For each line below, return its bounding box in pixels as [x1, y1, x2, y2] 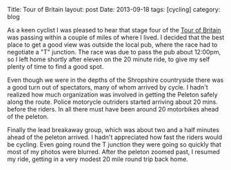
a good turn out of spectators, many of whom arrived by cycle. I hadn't [7, 83, 208, 91]
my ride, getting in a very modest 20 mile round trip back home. [7, 155, 188, 163]
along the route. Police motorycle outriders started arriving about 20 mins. [7, 98, 219, 106]
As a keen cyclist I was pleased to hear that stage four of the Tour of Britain [7, 26, 222, 34]
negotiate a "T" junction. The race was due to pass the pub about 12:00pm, [7, 48, 221, 56]
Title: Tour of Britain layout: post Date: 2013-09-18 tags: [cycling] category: [7, 6, 221, 13]
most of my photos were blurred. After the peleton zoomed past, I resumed [7, 148, 221, 156]
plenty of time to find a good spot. [7, 63, 104, 70]
